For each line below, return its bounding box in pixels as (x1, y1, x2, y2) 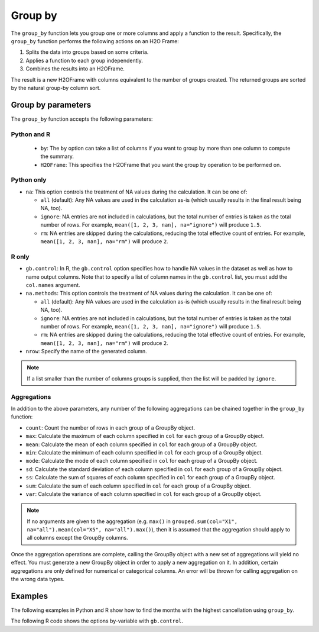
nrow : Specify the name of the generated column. (25, 348, 147, 355)
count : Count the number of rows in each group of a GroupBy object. (25, 424, 195, 431)
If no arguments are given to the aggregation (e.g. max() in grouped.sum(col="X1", (27, 518, 238, 525)
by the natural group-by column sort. (11, 84, 101, 91)
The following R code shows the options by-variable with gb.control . (11, 617, 184, 624)
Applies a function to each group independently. (25, 57, 143, 64)
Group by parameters (11, 99, 92, 109)
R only (11, 252, 30, 260)
